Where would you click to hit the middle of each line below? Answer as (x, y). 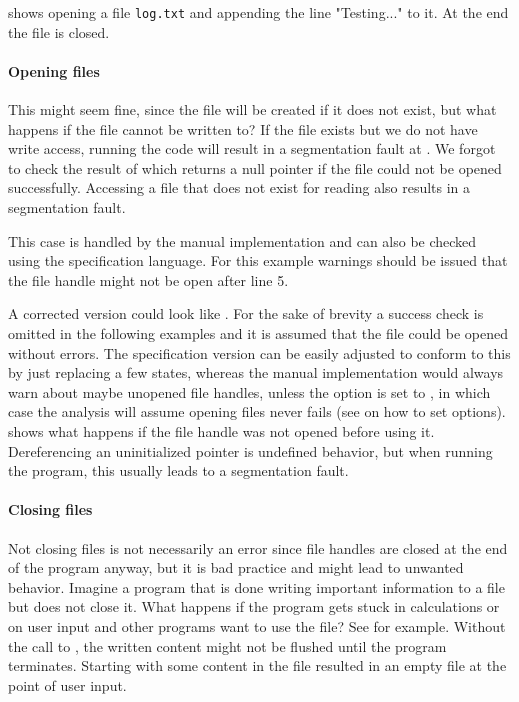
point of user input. (67, 684)
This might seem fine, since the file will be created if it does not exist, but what (252, 109)
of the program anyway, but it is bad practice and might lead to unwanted (236, 567)
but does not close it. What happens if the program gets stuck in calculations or (254, 606)
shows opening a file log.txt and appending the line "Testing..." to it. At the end (258, 12)
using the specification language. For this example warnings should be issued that (258, 260)
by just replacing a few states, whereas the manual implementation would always (256, 372)
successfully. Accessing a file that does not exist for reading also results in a (239, 187)
